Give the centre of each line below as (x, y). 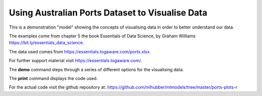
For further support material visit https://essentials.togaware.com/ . (75, 61)
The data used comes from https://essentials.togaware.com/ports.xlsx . (80, 51)
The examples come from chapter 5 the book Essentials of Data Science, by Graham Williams (102, 36)
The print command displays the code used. (53, 78)
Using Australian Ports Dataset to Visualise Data (108, 13)
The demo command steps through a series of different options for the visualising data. (96, 69)
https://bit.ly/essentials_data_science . (47, 43)
